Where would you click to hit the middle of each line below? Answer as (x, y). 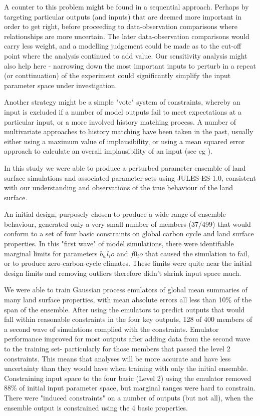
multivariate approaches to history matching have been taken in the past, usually (129, 131)
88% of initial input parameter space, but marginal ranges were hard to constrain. (130, 388)
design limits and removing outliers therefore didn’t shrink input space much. (123, 273)
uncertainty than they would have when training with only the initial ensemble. (126, 368)
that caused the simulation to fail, (197, 253)
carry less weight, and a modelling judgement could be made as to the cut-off (123, 46)
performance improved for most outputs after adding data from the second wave (127, 339)
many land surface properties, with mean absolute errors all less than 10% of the (128, 300)
